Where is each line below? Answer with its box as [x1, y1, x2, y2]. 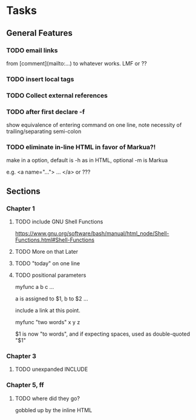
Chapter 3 [6, 351, 36, 360]
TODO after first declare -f [6, 107, 85, 116]
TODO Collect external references [6, 91, 108, 100]
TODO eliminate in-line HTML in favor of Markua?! [6, 143, 156, 151]
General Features [6, 28, 73, 38]
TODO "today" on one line [15, 260, 80, 267]
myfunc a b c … [15, 283, 54, 290]
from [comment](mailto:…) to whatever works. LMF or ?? [6, 59, 147, 67]
